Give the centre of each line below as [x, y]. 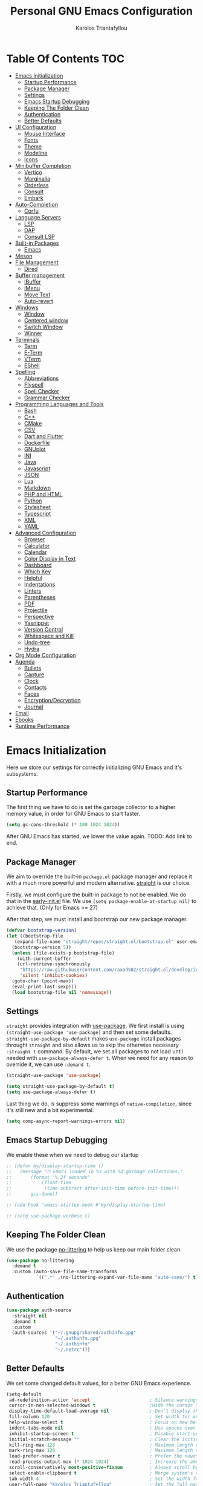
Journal [34, 707]
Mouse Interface [44, 133]
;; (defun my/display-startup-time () [55, 1166]
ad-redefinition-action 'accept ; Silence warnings [104, 1400]
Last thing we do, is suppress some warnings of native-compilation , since [99, 1104]
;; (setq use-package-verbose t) [48, 1216]
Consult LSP [40, 236]
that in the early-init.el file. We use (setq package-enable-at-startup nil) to [101, 901]
